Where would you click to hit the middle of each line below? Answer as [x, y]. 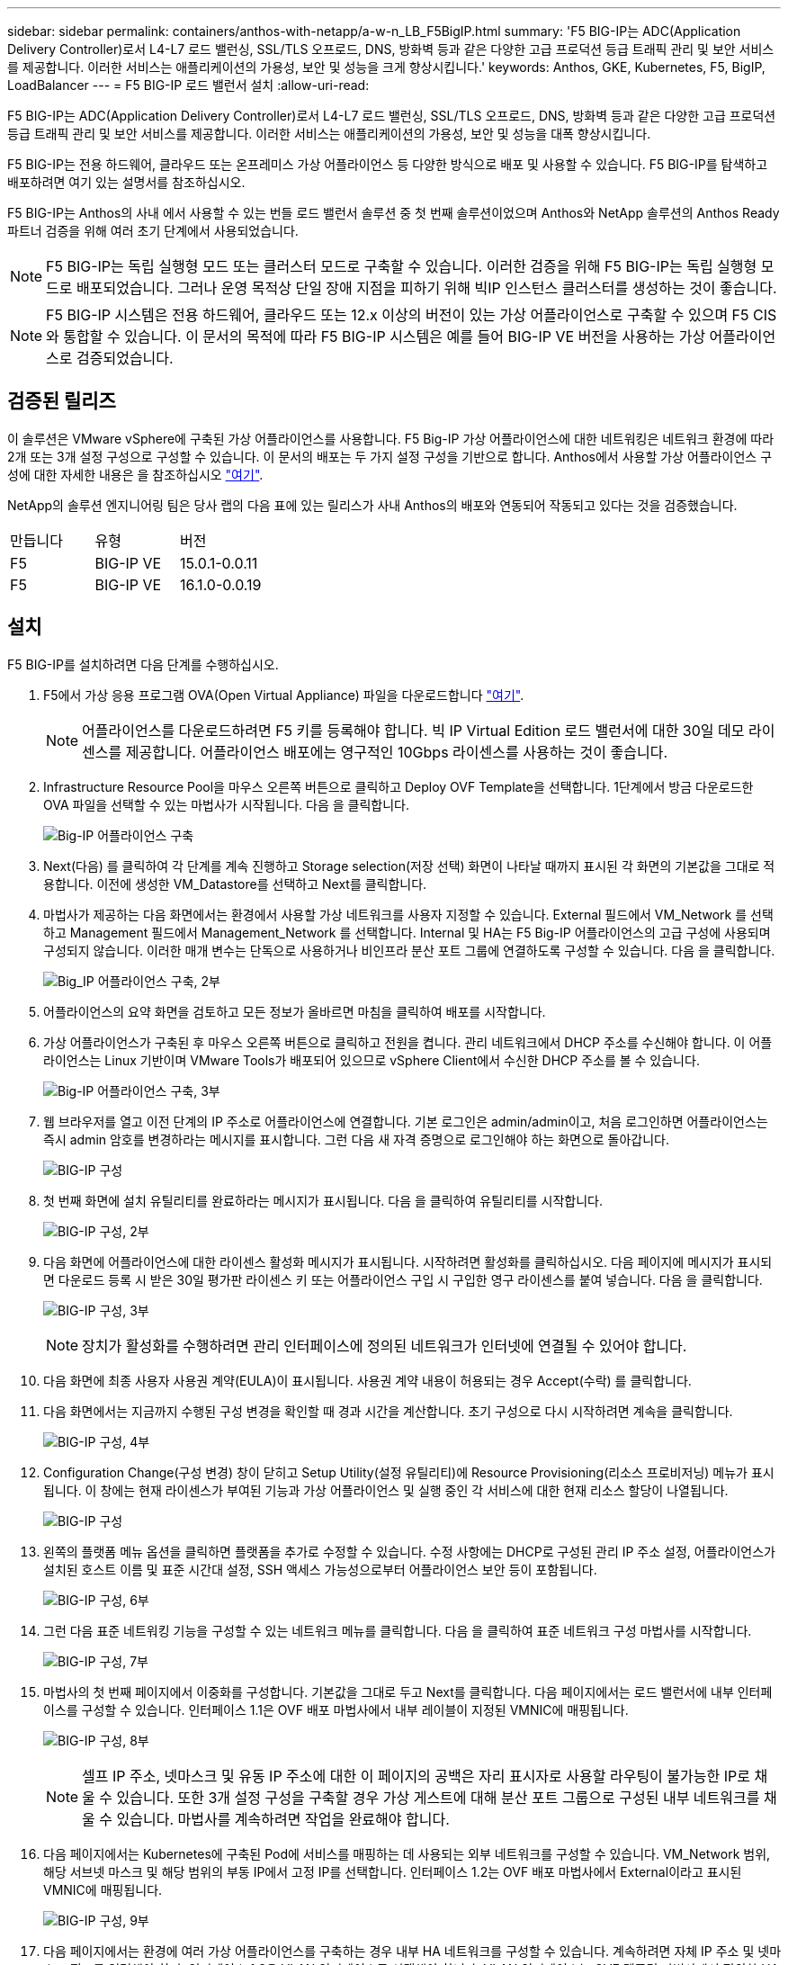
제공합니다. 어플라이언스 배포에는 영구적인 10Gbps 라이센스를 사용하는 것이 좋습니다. [397, 752]
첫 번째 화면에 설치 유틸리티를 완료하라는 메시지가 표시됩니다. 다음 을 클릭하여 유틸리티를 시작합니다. [323, 1200]
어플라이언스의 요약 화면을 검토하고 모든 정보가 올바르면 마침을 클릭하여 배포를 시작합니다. [295, 1011]
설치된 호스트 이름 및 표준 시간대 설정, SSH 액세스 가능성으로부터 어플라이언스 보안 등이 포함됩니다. [320, 1569]
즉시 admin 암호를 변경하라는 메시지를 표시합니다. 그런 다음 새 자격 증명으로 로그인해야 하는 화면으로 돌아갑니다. [357, 1139]
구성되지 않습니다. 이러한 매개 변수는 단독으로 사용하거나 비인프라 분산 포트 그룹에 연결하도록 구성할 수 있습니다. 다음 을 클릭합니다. [409, 950]
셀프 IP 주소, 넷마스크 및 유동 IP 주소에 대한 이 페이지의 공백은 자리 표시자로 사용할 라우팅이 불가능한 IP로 [416, 1776]
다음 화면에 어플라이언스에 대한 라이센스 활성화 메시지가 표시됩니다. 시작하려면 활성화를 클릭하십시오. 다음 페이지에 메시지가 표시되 [408, 1261]
